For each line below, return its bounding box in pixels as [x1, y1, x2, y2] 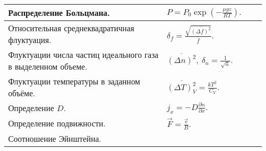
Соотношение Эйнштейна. [8, 133, 101, 145]
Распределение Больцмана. [8, 7, 110, 18]
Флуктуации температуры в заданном [8, 75, 140, 87]
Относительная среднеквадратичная [8, 22, 135, 34]
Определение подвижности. [8, 117, 106, 130]
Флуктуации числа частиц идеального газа [8, 49, 159, 60]
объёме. [8, 87, 35, 99]
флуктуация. [8, 34, 52, 46]
